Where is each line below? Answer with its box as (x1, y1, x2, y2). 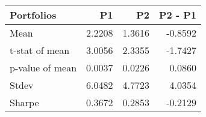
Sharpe (10, 95, 39, 109)
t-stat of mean (10, 43, 70, 57)
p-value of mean (10, 61, 77, 74)
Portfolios (10, 8, 57, 22)
